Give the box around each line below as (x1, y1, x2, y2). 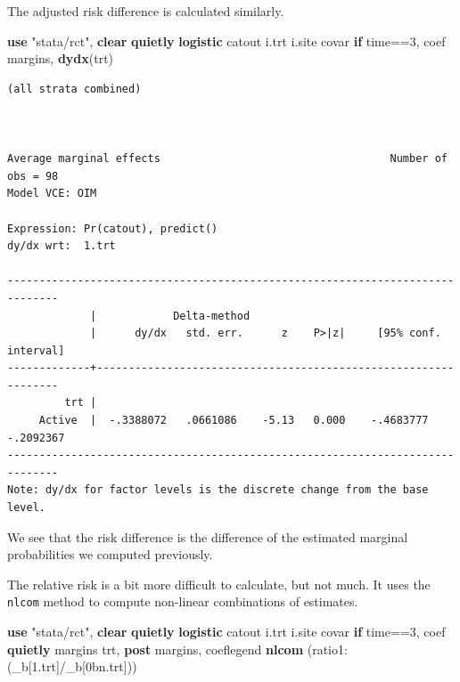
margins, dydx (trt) (7, 49, 114, 68)
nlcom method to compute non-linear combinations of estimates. (7, 592, 358, 611)
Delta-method (173, 309, 251, 322)
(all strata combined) (7, 82, 142, 95)
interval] (7, 344, 65, 357)
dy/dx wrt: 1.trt (7, 240, 116, 253)
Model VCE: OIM (7, 187, 97, 200)
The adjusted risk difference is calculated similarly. (7, 2, 284, 20)
